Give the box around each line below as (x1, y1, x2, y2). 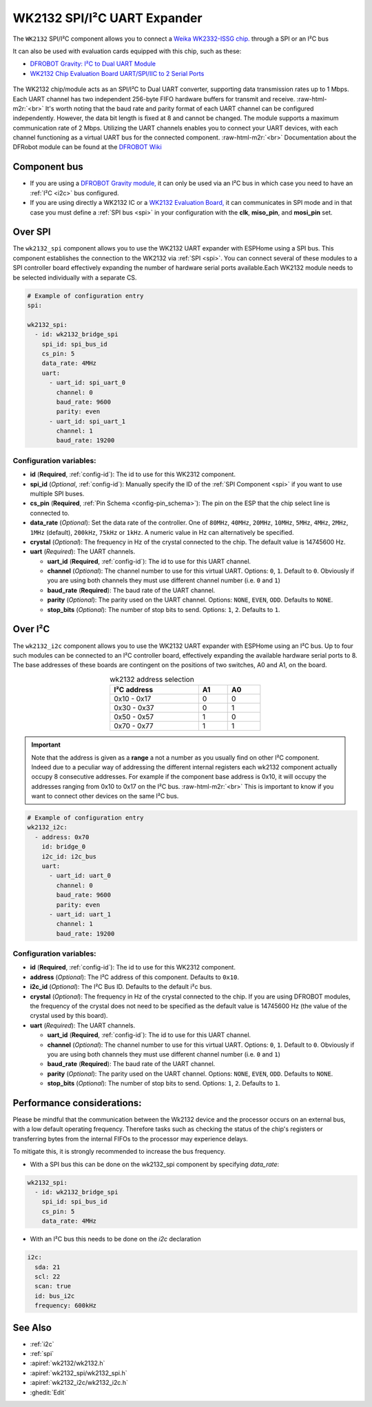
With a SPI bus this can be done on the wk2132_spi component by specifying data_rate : (30, 1160, 280, 1168)
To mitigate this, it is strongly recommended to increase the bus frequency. (12, 1148, 226, 1156)
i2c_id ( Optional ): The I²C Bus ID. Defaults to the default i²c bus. (30, 983, 213, 991)
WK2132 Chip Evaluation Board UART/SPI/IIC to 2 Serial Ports (30, 69, 205, 77)
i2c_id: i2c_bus (41, 852, 96, 860)
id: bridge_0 (41, 843, 86, 851)
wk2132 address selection (110, 674, 194, 684)
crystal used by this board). (30, 1012, 108, 1020)
